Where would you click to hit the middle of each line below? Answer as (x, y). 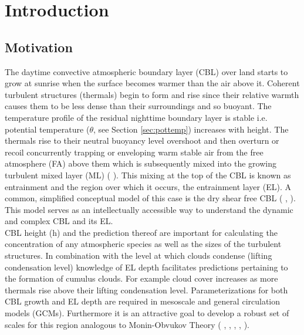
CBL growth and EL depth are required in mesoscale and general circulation (143, 301)
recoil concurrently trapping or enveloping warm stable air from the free (134, 152)
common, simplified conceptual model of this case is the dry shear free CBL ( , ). (150, 198)
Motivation (39, 47)
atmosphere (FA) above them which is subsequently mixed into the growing (141, 163)
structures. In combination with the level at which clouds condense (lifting (139, 256)
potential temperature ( (47, 129)
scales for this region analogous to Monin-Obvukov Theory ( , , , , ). (127, 324)
